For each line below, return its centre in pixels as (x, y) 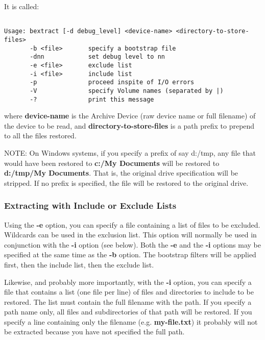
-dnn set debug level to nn (97, 57)
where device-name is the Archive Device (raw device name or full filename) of (130, 116)
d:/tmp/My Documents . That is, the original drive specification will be (121, 173)
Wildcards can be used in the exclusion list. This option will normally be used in (130, 235)
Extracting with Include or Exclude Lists (90, 205)
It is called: (22, 6)
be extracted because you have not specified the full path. (94, 332)
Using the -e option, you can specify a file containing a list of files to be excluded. (132, 224)
